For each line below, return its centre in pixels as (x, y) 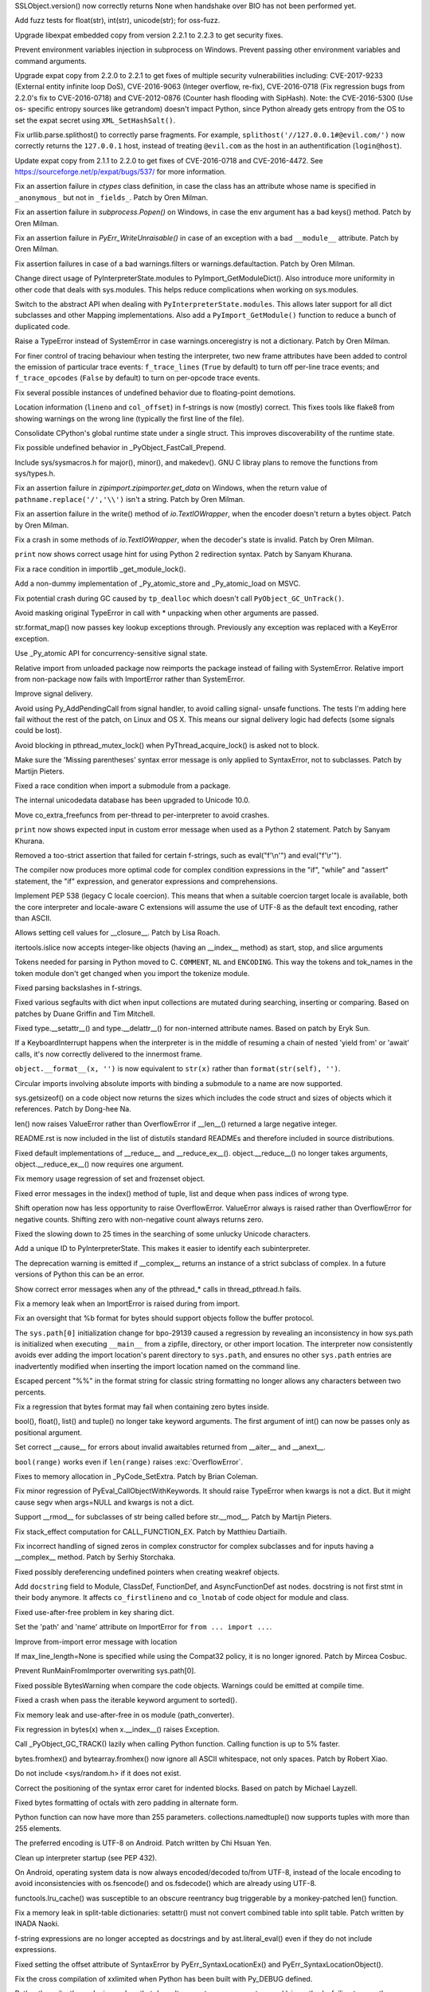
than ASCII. (33, 918)
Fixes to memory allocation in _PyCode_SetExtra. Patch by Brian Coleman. (137, 1476)
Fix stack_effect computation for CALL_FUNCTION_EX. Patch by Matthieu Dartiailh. (151, 1531)
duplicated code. (43, 326)
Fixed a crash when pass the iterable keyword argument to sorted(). (126, 1700)
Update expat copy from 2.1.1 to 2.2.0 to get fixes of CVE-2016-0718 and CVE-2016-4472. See (169, 160)
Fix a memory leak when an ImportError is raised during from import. (127, 1304)
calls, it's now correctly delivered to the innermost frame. (109, 1054)
